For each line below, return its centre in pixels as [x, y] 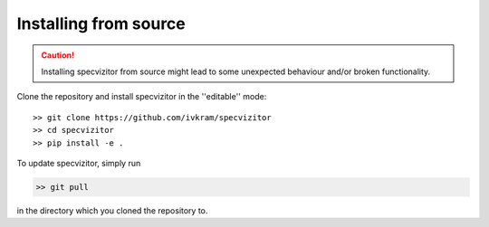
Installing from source [101, 24]
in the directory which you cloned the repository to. [112, 210]
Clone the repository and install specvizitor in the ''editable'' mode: [142, 97]
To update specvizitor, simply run [79, 163]
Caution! [58, 55]
